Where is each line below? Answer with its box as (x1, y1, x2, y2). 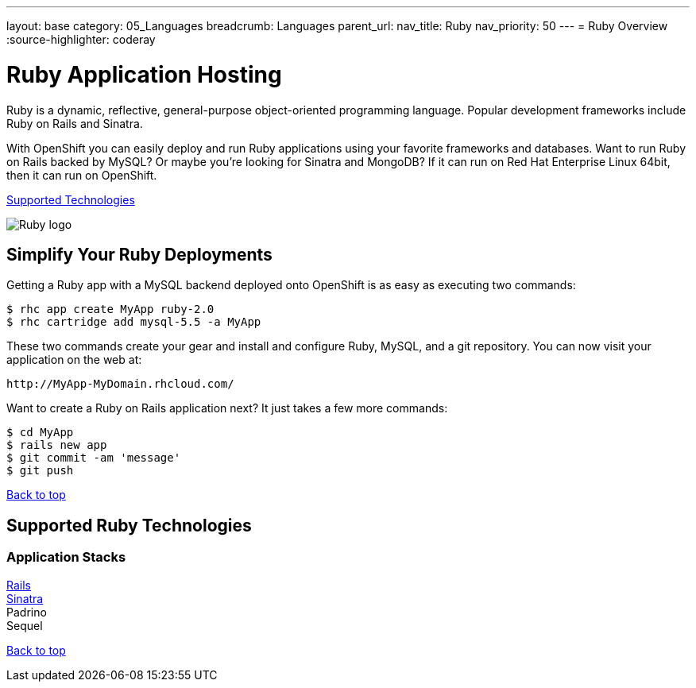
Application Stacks (6, 549, 126, 566)
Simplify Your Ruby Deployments (6, 244, 273, 265)
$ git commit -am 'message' (6, 451, 181, 465)
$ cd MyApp (6, 426, 74, 439)
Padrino (6, 605, 47, 619)
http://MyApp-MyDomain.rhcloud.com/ (6, 377, 234, 391)
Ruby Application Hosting (6, 60, 282, 88)
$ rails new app (6, 439, 107, 452)
